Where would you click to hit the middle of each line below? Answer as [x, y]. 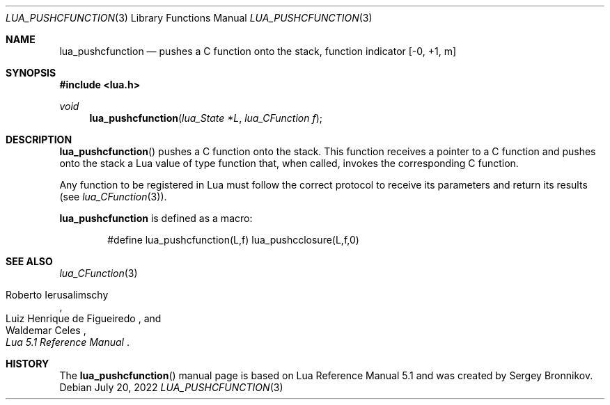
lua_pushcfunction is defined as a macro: [156, 218]
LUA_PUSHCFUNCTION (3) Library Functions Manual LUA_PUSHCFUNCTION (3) [189, 18]
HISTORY [28, 364]
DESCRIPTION [39, 140]
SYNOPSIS [31, 73]
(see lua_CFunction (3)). [113, 197]
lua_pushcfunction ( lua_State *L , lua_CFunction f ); [206, 118]
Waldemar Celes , [46, 330]
